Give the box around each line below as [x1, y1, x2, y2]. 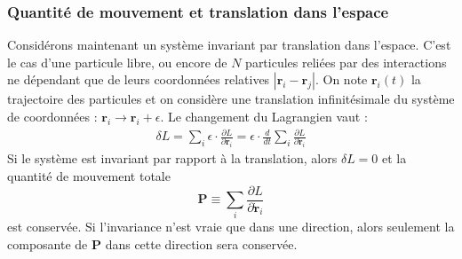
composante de [7, 234, 88, 253]
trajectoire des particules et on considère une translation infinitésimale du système [7, 90, 455, 108]
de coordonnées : [7, 107, 98, 125]
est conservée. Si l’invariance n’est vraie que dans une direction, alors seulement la [7, 217, 455, 236]
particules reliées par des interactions [245, 52, 447, 71]
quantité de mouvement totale [7, 167, 171, 184]
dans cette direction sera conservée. [105, 234, 298, 253]
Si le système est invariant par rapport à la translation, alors [7, 149, 338, 168]
